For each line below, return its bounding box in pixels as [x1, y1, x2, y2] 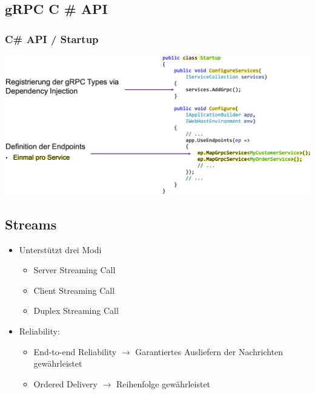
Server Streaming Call [33, 263, 116, 276]
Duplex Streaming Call [33, 304, 119, 317]
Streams [5, 214, 57, 233]
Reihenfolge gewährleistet [116, 377, 211, 390]
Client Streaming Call [33, 284, 115, 296]
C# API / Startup [5, 31, 99, 46]
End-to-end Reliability [33, 345, 117, 358]
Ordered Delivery [33, 377, 98, 390]
